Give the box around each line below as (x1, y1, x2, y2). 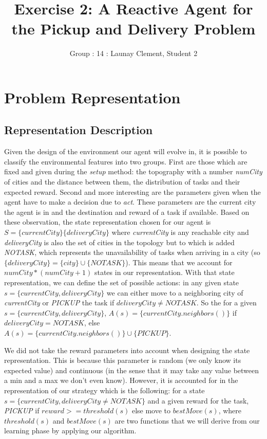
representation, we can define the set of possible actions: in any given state (4, 277, 239, 288)
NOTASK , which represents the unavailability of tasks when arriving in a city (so (4, 247, 260, 258)
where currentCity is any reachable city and (111, 227, 249, 237)
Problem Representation (4, 86, 181, 107)
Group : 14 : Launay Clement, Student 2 (69, 48, 198, 59)
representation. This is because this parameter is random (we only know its (4, 355, 241, 365)
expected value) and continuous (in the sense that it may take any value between (4, 364, 259, 375)
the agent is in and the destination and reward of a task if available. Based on (4, 206, 250, 217)
